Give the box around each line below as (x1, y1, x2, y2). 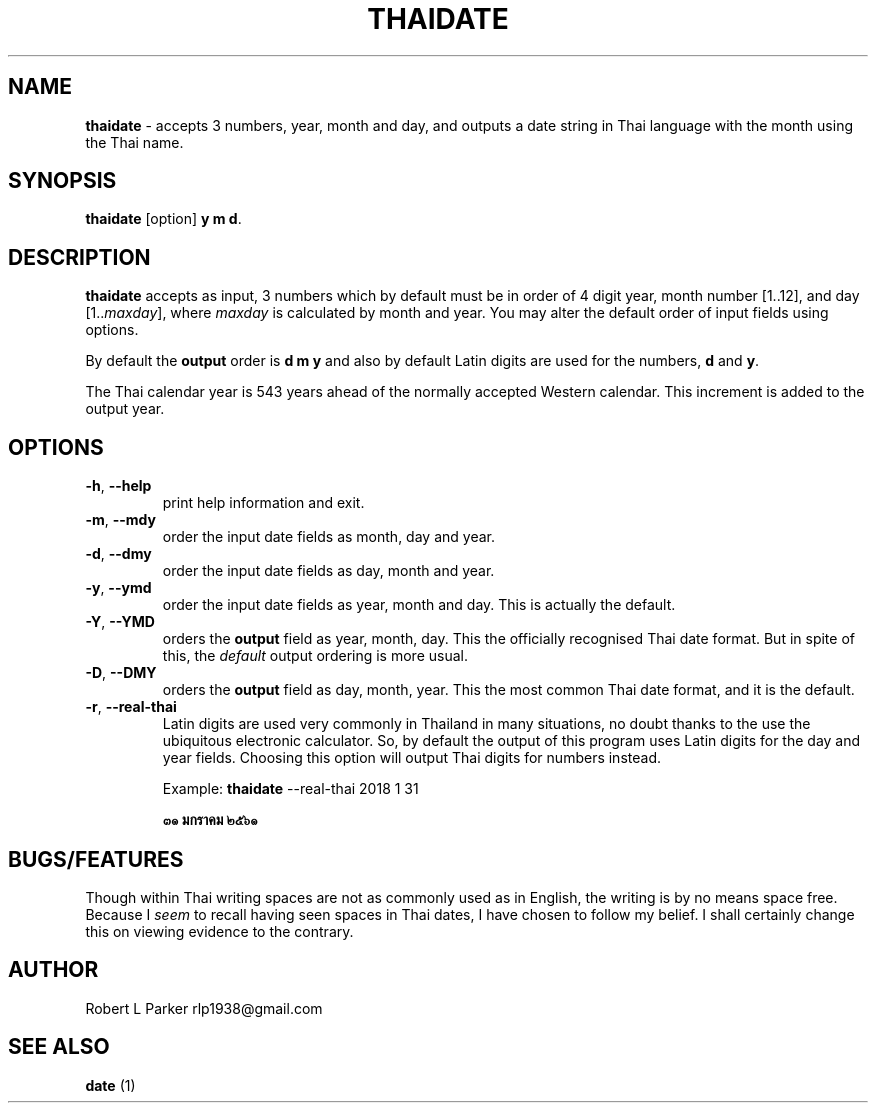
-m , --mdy (85, 511, 156, 529)
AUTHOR (8, 957, 99, 983)
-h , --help (85, 477, 152, 495)
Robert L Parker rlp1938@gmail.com (85, 999, 323, 1017)
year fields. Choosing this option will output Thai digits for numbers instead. (162, 749, 661, 767)
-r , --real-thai (85, 698, 177, 716)
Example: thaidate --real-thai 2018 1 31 (162, 780, 419, 798)
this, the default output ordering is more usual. (162, 647, 468, 665)
